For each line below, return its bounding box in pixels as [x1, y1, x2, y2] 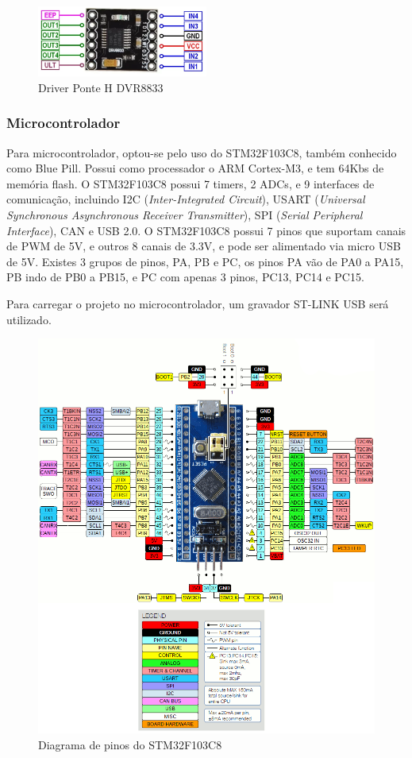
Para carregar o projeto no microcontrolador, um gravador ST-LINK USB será [6, 296, 389, 312]
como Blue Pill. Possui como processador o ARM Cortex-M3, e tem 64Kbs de [6, 160, 384, 176]
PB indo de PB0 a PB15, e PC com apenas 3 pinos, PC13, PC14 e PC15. [6, 269, 364, 285]
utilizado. [6, 311, 52, 327]
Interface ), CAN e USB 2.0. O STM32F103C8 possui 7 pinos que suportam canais [6, 222, 406, 238]
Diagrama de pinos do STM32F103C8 [38, 736, 222, 752]
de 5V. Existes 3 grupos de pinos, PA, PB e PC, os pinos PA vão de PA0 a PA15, [6, 253, 404, 269]
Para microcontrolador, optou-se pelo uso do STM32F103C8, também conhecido [6, 144, 397, 160]
